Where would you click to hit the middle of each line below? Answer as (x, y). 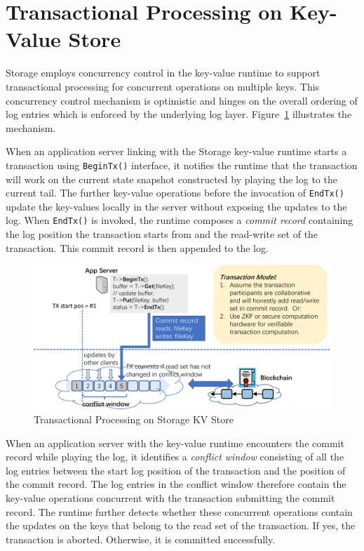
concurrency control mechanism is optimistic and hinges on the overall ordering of (182, 100)
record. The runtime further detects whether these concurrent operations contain (179, 511)
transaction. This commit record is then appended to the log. (137, 247)
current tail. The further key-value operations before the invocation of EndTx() (175, 193)
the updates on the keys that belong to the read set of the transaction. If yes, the (181, 525)
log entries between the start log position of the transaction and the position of (176, 470)
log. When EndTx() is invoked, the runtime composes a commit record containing (180, 220)
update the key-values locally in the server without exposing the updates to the (176, 206)
